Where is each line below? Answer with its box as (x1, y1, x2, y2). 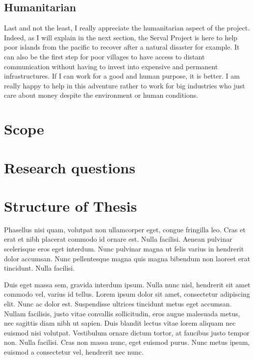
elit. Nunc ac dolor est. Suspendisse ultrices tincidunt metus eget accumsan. (4, 298, 232, 308)
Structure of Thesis (4, 195, 137, 216)
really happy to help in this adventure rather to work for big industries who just (4, 80, 245, 90)
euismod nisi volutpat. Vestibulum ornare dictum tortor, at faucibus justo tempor (4, 327, 250, 337)
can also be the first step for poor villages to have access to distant (4, 51, 205, 61)
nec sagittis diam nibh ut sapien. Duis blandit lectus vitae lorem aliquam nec (4, 318, 236, 328)
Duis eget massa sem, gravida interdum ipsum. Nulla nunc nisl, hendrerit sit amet (4, 279, 251, 289)
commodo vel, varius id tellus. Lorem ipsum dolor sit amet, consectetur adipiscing (4, 289, 250, 299)
